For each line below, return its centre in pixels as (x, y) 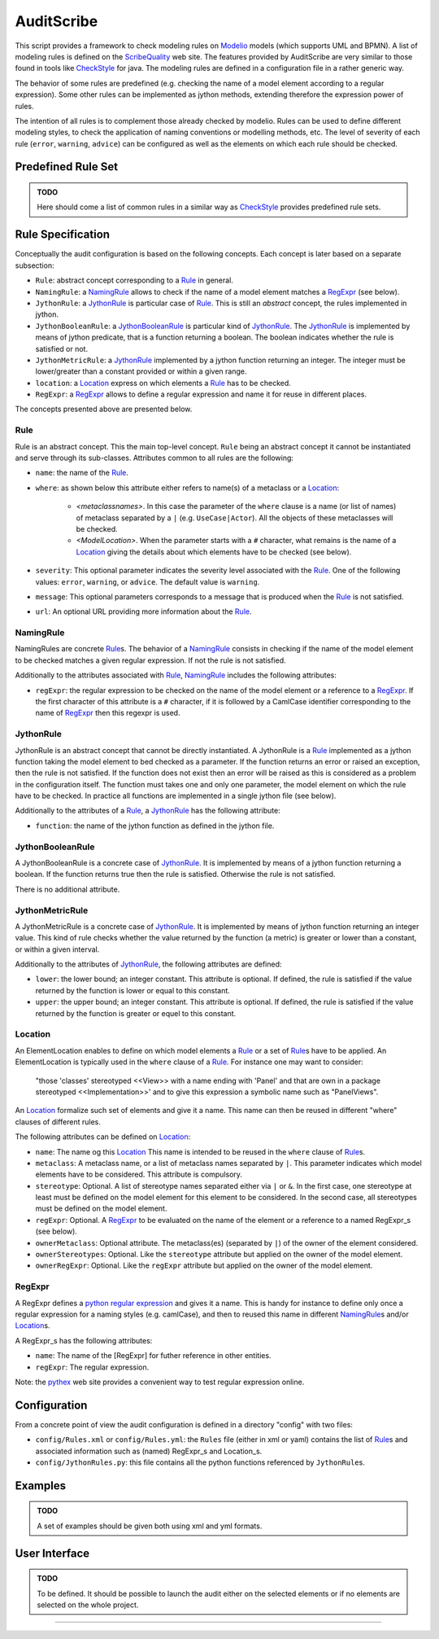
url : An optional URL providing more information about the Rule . (143, 611)
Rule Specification (62, 235)
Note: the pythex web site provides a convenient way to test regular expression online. (160, 1382)
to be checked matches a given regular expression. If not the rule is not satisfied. (150, 660)
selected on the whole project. (88, 1605)
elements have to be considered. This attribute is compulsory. (139, 1174)
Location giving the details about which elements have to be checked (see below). (214, 552)
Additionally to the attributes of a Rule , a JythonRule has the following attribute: (148, 811)
